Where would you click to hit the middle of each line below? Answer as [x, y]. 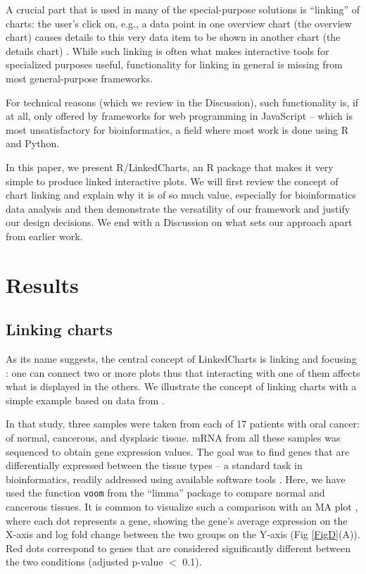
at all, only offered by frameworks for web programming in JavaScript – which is [179, 116]
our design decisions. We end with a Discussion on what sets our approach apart [179, 222]
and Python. [33, 143]
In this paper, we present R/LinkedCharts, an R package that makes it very [170, 167]
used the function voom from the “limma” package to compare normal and [165, 493]
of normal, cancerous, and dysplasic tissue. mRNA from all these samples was [173, 438]
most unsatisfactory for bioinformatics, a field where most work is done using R [177, 129]
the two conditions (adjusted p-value [84, 562]
